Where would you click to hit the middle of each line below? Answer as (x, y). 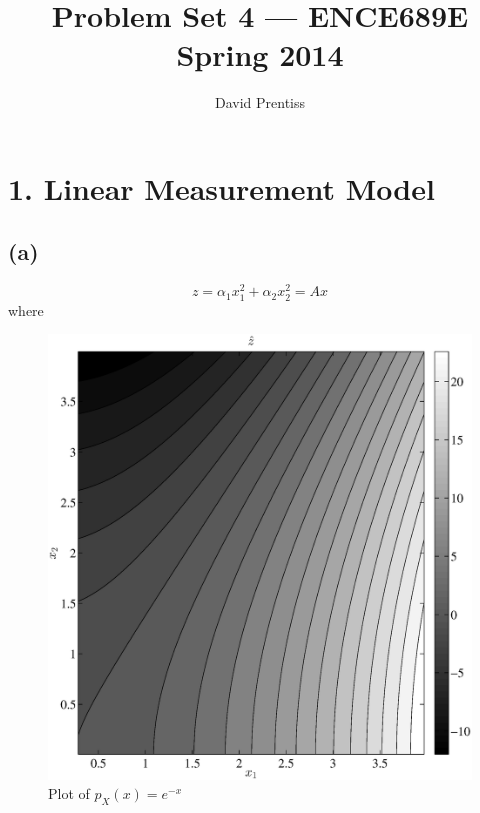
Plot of (69, 793)
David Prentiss (260, 102)
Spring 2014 (260, 54)
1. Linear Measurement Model (221, 187)
